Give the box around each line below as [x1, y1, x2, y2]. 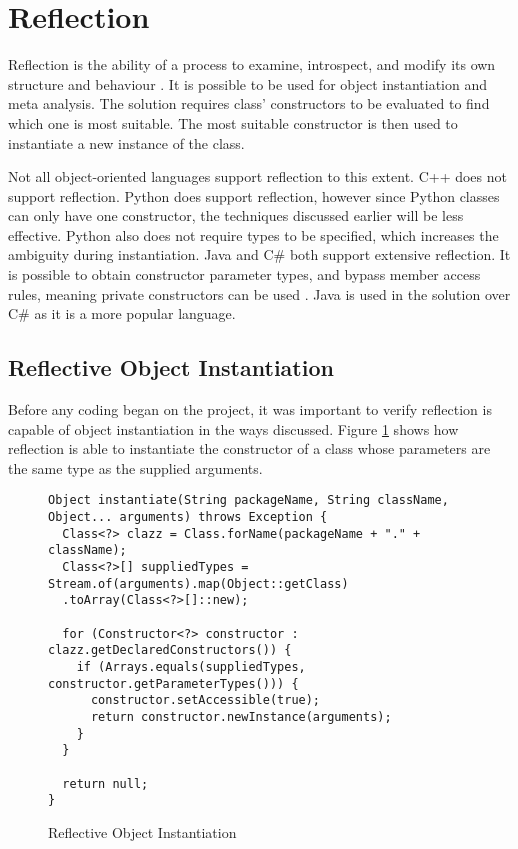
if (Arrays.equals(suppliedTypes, [76, 659, 306, 674]
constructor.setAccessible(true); [90, 693, 321, 708]
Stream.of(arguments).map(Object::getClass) [48, 576, 349, 591]
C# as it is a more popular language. [8, 303, 236, 324]
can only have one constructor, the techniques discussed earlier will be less [8, 205, 464, 226]
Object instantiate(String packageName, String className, [48, 493, 449, 508]
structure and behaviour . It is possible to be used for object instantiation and [8, 73, 487, 94]
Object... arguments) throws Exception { [48, 510, 328, 525]
